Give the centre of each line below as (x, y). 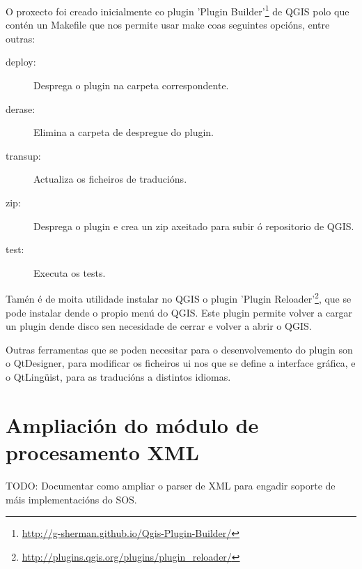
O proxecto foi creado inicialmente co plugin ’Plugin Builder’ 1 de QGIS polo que (178, 10)
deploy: (21, 62)
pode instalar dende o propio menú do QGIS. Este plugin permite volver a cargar (179, 312)
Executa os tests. (70, 272)
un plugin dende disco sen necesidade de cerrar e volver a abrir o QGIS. (159, 326)
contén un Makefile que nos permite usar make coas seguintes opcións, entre (168, 25)
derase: (21, 108)
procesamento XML (102, 452)
